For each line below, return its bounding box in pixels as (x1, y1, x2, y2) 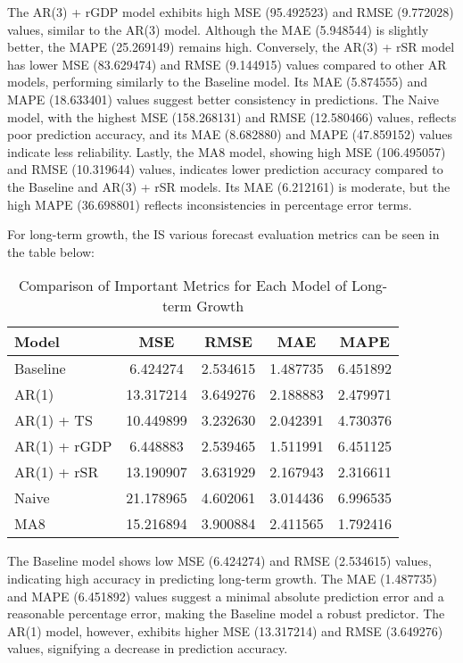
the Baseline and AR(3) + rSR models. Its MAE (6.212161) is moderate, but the (7, 177, 451, 195)
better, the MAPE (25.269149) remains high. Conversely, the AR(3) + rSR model (7, 37, 455, 56)
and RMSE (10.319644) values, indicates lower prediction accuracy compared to (7, 160, 443, 178)
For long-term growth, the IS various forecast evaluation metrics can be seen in (7, 225, 440, 244)
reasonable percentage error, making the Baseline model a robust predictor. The (7, 604, 445, 623)
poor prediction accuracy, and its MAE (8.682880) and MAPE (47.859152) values (7, 125, 453, 144)
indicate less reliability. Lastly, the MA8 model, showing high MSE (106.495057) (7, 142, 446, 161)
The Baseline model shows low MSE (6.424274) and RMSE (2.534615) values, (7, 551, 432, 570)
